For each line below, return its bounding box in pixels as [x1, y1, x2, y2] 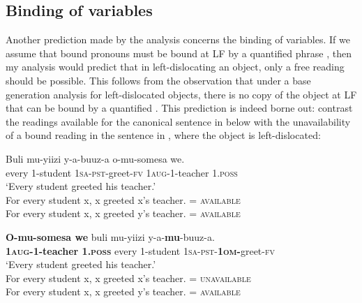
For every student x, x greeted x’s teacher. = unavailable [6, 270, 251, 285]
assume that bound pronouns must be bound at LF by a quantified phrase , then [6, 45, 352, 60]
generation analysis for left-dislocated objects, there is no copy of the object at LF [6, 87, 357, 101]
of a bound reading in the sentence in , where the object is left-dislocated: [6, 128, 321, 142]
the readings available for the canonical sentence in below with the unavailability [6, 114, 351, 128]
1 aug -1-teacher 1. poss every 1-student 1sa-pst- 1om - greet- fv [6, 243, 275, 258]
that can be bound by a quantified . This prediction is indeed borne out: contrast [6, 101, 353, 115]
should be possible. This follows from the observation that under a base [6, 73, 311, 87]
